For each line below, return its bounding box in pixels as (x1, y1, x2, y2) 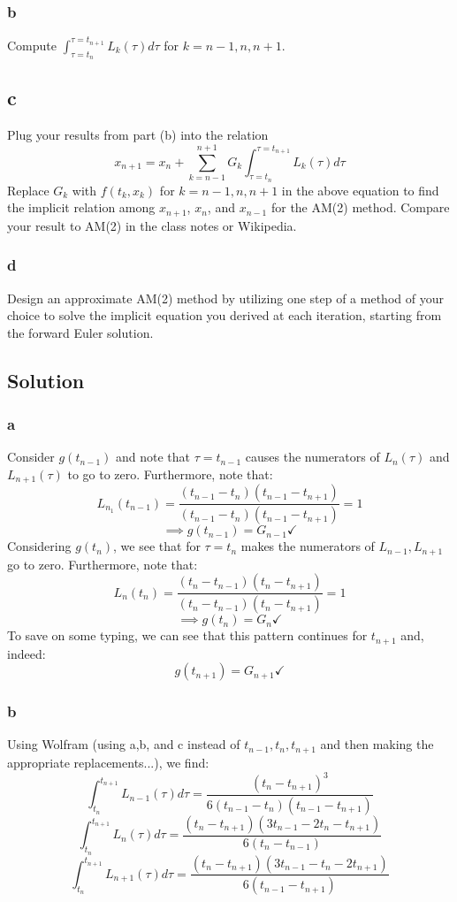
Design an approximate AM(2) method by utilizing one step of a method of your (7, 288, 444, 307)
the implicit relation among (7, 198, 156, 217)
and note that (115, 447, 190, 466)
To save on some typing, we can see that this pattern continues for (7, 626, 368, 645)
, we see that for (113, 537, 201, 555)
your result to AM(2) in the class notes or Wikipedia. (7, 216, 297, 234)
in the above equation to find (281, 180, 439, 199)
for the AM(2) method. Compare (270, 198, 450, 217)
